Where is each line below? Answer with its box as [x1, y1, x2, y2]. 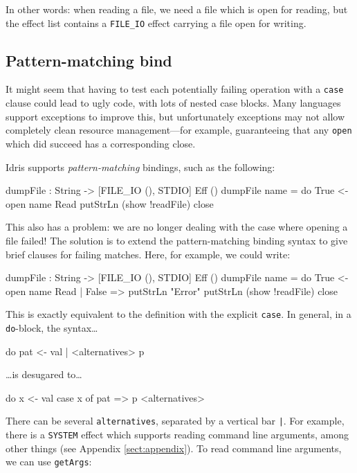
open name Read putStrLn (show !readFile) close [6, 196, 214, 211]
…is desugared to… [6, 367, 82, 382]
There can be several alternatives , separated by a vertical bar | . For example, [6, 413, 345, 428]
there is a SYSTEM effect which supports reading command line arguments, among [6, 427, 349, 442]
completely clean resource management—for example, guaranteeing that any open [6, 123, 352, 137]
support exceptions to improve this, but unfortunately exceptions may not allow [6, 109, 345, 123]
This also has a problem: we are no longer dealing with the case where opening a [6, 220, 348, 234]
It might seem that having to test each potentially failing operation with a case [6, 82, 344, 96]
